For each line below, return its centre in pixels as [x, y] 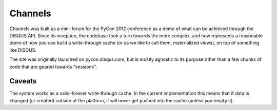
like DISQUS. [23, 50]
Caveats [23, 81]
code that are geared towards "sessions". [53, 67]
